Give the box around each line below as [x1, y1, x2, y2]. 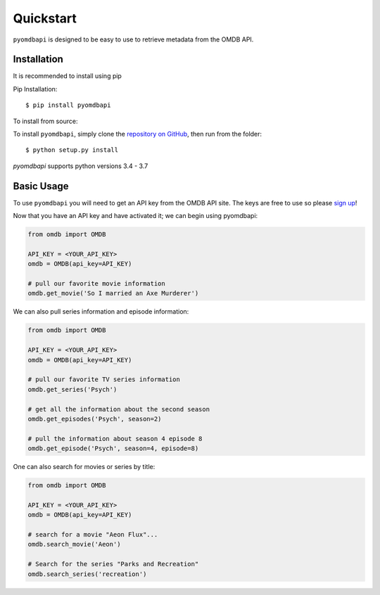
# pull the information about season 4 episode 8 [27, 435, 203, 442]
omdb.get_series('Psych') [27, 385, 118, 393]
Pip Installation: [13, 84, 58, 93]
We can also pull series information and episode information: [13, 307, 189, 316]
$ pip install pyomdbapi [25, 101, 111, 109]
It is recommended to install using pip [13, 72, 122, 80]
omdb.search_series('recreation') [27, 570, 147, 578]
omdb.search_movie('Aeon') [27, 540, 121, 549]
